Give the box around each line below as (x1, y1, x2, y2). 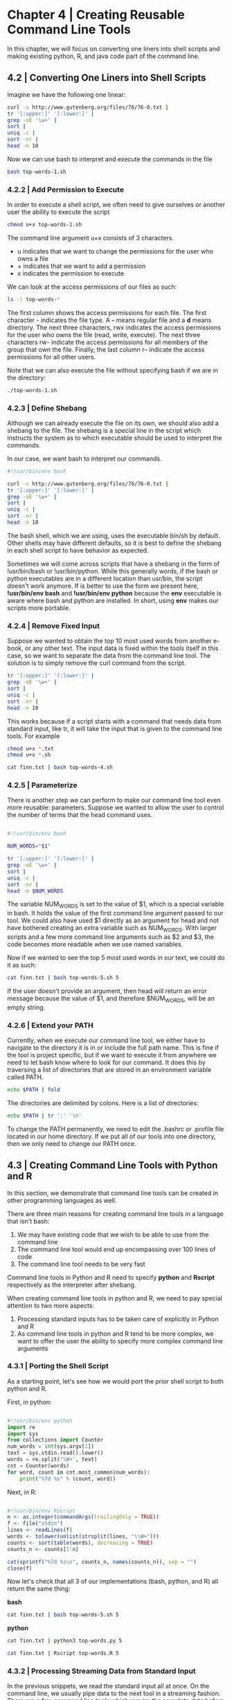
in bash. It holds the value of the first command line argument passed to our (7, 909, 224, 918)
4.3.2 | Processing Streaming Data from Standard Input (7, 1666, 196, 1676)
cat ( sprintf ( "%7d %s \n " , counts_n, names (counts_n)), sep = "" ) (7, 1558, 197, 1565)
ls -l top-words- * (7, 296, 60, 303)
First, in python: (7, 1397, 52, 1406)
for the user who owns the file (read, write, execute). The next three (7, 330, 201, 339)
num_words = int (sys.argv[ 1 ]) (7, 1443, 95, 1450)
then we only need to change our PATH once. (7, 1139, 136, 1147)
